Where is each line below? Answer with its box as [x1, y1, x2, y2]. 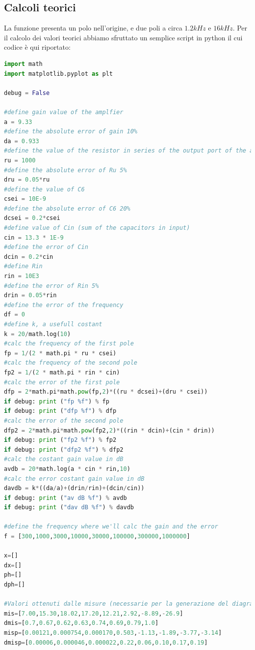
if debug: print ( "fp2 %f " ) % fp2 [4, 436, 117, 444]
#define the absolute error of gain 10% [4, 128, 138, 135]
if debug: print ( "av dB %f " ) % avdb [4, 494, 127, 501]
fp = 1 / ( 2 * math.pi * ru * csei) [4, 349, 117, 357]
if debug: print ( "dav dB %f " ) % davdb [4, 504, 134, 511]
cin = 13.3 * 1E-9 [4, 234, 64, 241]
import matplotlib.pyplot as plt [4, 70, 113, 77]
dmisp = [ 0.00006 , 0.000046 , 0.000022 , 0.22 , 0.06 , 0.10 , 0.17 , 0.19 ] [4, 639, 208, 646]
